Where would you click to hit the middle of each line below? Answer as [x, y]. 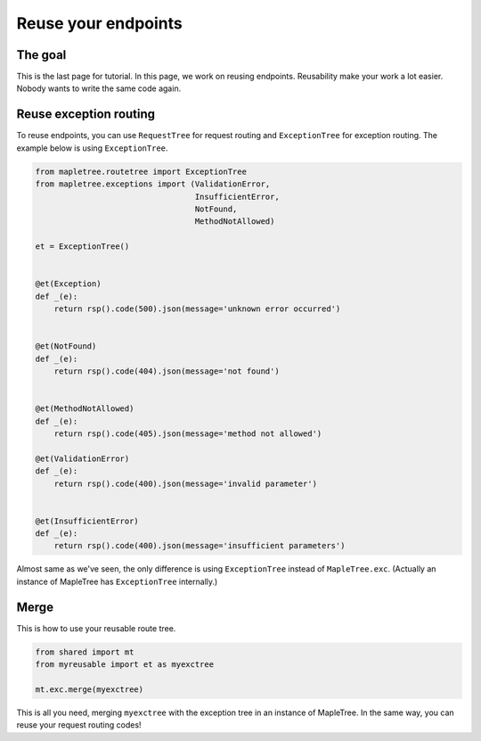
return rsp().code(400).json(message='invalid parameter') [186, 483]
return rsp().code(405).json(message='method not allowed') [188, 433]
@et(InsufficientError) [87, 521]
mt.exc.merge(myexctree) [90, 689]
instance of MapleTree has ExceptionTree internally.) [117, 581]
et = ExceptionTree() [82, 247]
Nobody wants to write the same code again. [99, 88]
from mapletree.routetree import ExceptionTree [141, 171]
